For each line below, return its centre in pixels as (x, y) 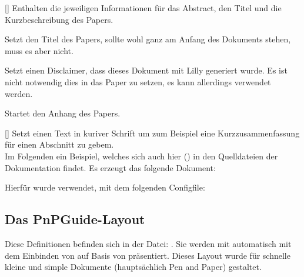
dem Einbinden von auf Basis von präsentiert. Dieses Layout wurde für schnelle (148, 255)
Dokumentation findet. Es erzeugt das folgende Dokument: (110, 167)
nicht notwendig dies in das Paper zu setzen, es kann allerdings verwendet (138, 81)
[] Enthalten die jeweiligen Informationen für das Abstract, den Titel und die (143, 8)
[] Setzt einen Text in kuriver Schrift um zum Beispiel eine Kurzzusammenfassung (152, 133)
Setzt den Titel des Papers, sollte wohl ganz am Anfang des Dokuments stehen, (148, 39)
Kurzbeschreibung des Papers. (59, 19)
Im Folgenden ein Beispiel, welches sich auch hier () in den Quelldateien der (141, 156)
